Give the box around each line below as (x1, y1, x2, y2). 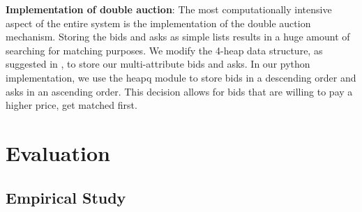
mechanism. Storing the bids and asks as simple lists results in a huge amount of (6, 29, 350, 44)
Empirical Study (6, 186, 126, 208)
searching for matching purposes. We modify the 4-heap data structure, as (6, 43, 323, 57)
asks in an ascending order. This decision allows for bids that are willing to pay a (6, 84, 353, 98)
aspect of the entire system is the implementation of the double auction (6, 15, 311, 30)
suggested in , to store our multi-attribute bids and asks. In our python (6, 56, 310, 71)
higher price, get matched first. (6, 98, 137, 112)
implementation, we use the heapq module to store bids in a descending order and (6, 70, 356, 84)
